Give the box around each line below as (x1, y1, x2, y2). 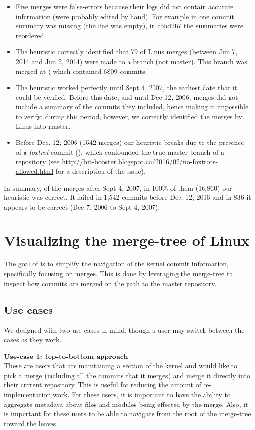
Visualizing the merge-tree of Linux (4, 230, 250, 250)
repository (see (15, 156, 60, 167)
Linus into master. (15, 120, 71, 131)
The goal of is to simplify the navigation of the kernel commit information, (4, 259, 229, 269)
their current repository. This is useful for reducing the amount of (4, 380, 201, 390)
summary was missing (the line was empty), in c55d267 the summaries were (15, 21, 243, 31)
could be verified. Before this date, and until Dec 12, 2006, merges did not (15, 92, 238, 102)
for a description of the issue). (55, 166, 146, 176)
